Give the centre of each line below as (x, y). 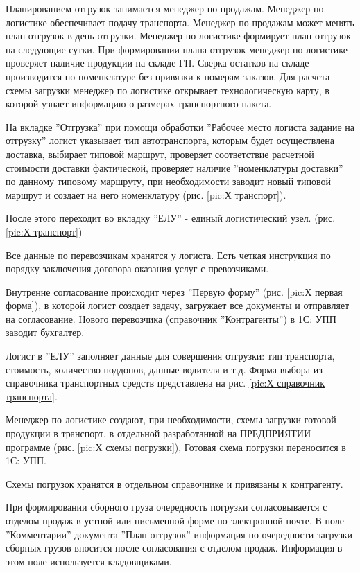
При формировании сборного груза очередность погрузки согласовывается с (166, 507)
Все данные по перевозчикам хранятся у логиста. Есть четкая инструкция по (168, 255)
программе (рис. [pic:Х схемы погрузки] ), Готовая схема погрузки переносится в (176, 447)
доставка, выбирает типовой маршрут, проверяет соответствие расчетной (160, 153)
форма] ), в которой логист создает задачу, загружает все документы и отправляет (178, 305)
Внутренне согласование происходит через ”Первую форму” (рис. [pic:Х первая (174, 291)
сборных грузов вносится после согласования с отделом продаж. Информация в (174, 548)
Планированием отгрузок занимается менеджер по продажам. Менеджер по (165, 8)
